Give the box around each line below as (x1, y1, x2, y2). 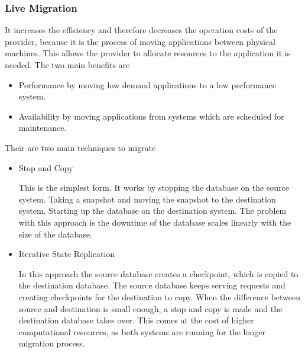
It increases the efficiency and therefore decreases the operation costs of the (5, 24, 278, 36)
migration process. (18, 337, 85, 349)
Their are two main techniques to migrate (5, 141, 156, 153)
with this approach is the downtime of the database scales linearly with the (18, 216, 291, 228)
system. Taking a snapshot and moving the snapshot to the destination (18, 192, 276, 205)
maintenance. (18, 121, 67, 134)
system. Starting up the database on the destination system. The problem (18, 204, 287, 217)
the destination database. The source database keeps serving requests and (18, 279, 285, 291)
